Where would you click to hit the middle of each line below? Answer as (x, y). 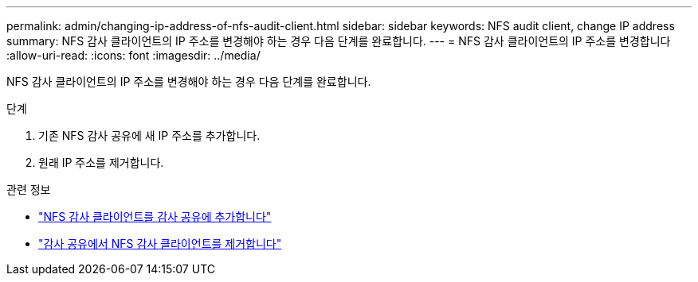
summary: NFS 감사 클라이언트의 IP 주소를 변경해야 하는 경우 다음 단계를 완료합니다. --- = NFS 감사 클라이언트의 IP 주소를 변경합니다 (339, 41)
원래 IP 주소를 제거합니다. (101, 162)
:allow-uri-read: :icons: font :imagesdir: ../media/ (133, 55)
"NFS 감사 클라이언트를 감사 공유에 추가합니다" (155, 216)
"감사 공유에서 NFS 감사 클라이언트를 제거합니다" (160, 243)
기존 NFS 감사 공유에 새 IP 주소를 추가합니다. (149, 135)
